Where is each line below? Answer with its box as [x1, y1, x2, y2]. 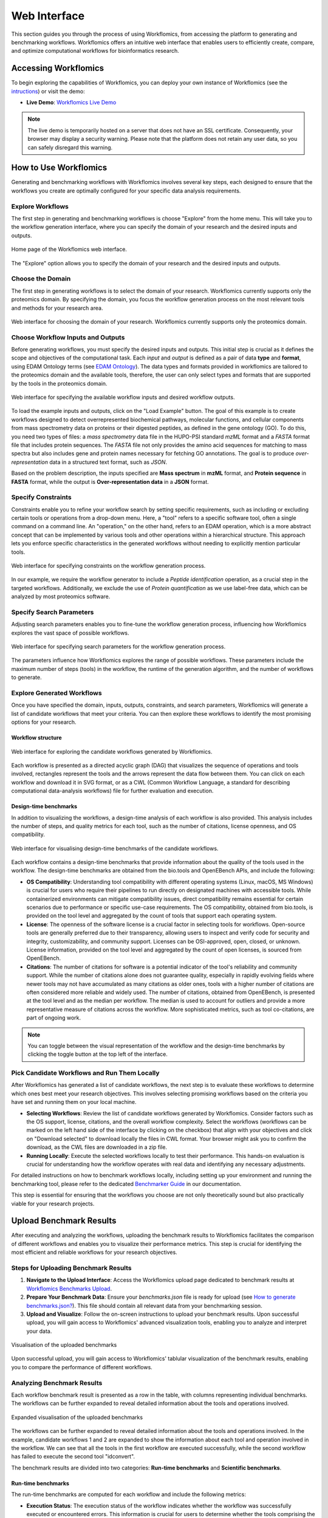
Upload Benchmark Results [11, 1216, 117, 1226]
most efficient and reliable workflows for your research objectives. [11, 1248, 177, 1256]
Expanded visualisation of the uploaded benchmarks [11, 1414, 143, 1421]
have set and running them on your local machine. [11, 1098, 137, 1106]
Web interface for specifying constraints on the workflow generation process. [11, 562, 206, 569]
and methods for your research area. [11, 304, 103, 311]
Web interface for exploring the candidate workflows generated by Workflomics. [11, 747, 213, 755]
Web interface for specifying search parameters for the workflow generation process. [11, 643, 226, 650]
